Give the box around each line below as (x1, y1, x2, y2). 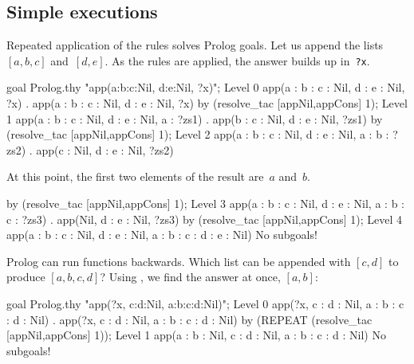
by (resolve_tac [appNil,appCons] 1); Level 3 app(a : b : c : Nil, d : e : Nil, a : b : (6, 195, 404, 212)
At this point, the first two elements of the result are (6, 168, 264, 185)
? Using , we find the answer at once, (100, 268, 281, 285)
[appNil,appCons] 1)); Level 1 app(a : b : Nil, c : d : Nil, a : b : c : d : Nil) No (6, 327, 386, 343)
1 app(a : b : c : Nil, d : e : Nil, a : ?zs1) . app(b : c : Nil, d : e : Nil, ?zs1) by (6, 110, 383, 127)
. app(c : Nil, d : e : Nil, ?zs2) (29, 141, 174, 158)
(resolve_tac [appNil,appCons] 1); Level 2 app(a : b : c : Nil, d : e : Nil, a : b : (6, 126, 389, 143)
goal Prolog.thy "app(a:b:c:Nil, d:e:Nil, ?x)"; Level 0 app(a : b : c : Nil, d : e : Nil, (6, 79, 405, 96)
